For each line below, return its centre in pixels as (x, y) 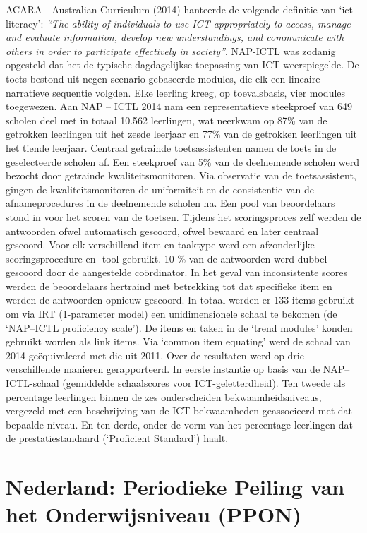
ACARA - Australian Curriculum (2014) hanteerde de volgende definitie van (171, 9)
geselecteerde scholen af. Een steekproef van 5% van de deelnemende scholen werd (183, 161)
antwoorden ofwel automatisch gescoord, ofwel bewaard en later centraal (162, 230)
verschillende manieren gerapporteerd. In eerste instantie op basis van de (163, 369)
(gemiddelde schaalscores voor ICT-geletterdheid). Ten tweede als (204, 383)
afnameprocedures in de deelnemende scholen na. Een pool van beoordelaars (170, 203)
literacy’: (25, 23)
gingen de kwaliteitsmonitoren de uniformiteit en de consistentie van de (160, 189)
